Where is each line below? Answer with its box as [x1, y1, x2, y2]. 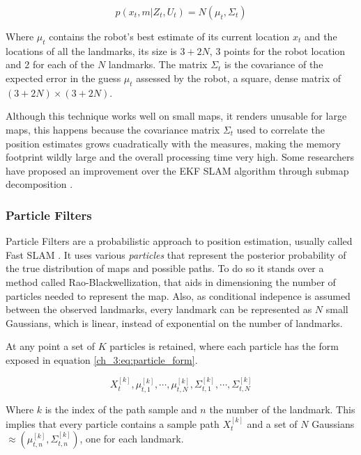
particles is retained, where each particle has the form [109, 339, 339, 353]
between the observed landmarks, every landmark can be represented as [6, 302, 312, 317]
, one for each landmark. [79, 431, 184, 446]
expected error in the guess [6, 70, 121, 85]
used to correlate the [236, 122, 325, 136]
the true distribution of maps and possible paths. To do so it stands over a [6, 261, 324, 276]
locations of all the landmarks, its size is [6, 43, 177, 58]
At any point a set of [6, 339, 95, 353]
